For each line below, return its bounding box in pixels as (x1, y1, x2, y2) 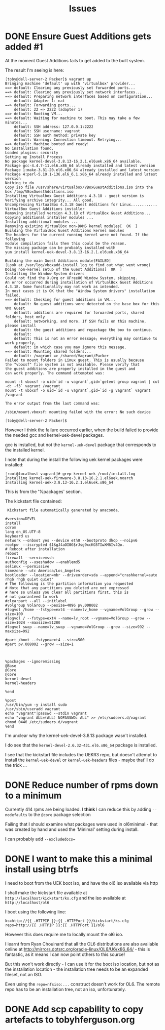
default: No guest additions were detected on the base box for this (14, 301, 160, 306)
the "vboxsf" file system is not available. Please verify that (5, 362, 140, 367)
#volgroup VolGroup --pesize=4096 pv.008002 (5, 603, 98, 608)
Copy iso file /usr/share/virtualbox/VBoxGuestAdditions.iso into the (5, 185, 153, 190)
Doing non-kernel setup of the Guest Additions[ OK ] (5, 267, 122, 272)
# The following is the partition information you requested (5, 581, 133, 586)
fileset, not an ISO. (5, 971, 43, 977)
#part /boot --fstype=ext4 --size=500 (5, 637, 85, 642)
